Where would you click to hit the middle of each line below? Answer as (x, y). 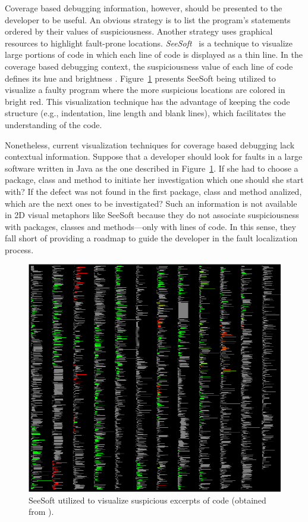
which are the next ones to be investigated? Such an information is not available (151, 203)
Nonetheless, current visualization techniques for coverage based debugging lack (150, 145)
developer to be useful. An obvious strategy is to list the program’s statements (148, 19)
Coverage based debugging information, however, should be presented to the (144, 8)
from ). (41, 512)
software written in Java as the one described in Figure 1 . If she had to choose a (152, 168)
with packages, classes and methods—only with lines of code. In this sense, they (150, 226)
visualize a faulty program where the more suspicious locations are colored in (145, 90)
